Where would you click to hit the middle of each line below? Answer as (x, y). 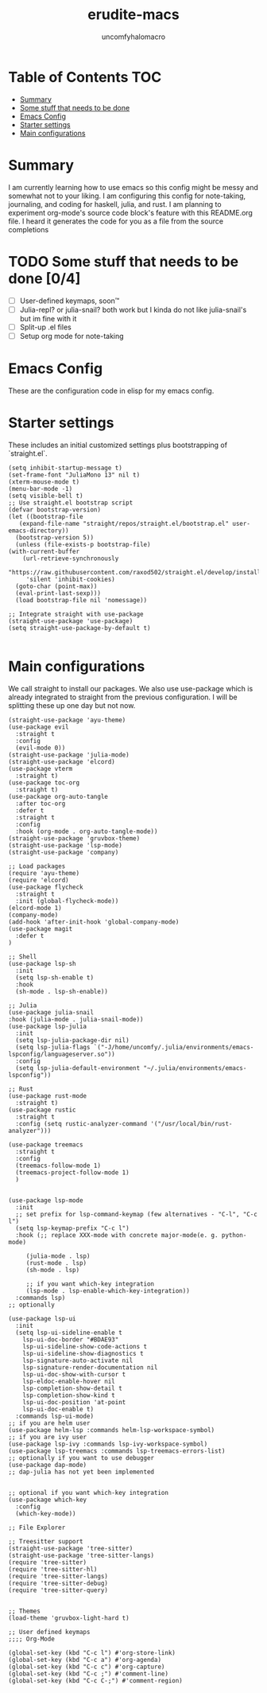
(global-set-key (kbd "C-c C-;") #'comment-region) (95, 1680)
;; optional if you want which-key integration (89, 1493)
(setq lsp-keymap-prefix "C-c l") (72, 1228)
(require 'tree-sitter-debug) (58, 1583)
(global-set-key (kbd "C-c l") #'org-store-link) (92, 1652)
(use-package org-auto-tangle (58, 796)
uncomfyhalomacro (133, 37)
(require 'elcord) (39, 880)
